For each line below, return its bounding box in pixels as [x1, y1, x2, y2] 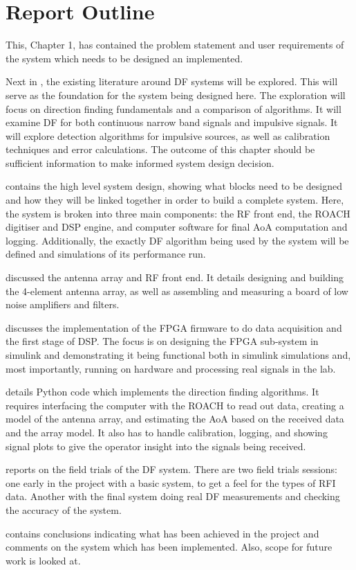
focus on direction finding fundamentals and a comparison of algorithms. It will [6, 101, 341, 116]
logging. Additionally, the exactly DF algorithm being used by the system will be [6, 233, 349, 247]
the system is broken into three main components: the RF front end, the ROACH [6, 206, 350, 220]
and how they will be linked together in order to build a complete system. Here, [6, 193, 344, 207]
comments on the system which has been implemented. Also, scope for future [6, 540, 332, 554]
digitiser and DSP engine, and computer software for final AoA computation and [6, 220, 348, 234]
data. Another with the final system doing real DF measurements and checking [6, 489, 340, 504]
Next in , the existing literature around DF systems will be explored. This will [6, 74, 338, 89]
